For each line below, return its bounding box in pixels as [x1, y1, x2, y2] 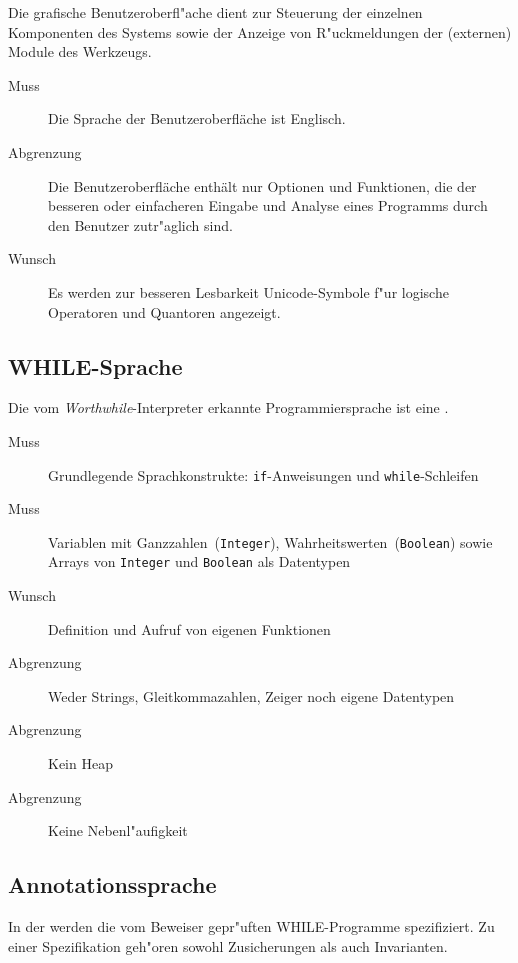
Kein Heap [48, 753, 113, 774]
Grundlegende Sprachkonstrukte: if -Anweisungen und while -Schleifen [48, 464, 479, 485]
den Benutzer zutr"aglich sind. [48, 214, 233, 235]
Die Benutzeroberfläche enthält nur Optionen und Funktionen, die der [48, 175, 477, 196]
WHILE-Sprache [8, 350, 183, 381]
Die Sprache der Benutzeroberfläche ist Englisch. [48, 108, 346, 129]
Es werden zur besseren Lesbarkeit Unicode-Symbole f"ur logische [48, 281, 449, 302]
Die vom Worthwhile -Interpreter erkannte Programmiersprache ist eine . [8, 397, 449, 418]
